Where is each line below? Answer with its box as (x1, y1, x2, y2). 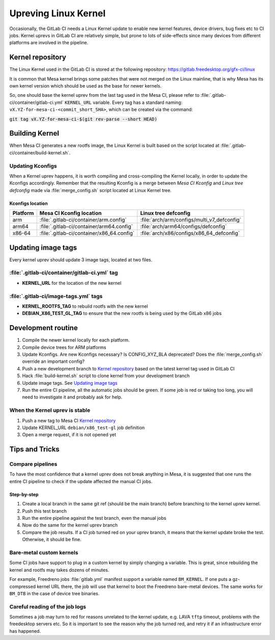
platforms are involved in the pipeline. (9, 40, 89, 46)
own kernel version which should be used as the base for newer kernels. (9, 83, 162, 89)
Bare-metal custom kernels (9, 549, 78, 556)
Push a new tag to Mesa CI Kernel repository (22, 417, 116, 423)
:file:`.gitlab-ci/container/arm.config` (39, 217, 127, 224)
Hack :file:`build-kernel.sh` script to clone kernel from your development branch (22, 372, 190, 379)
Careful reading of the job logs (9, 603, 87, 610)
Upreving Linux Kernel (9, 8, 106, 19)
